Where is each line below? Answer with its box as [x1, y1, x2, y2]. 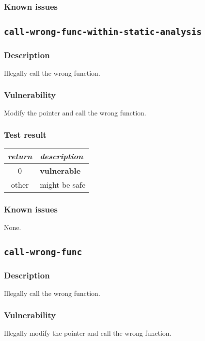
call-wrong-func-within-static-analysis [4, 27, 202, 37]
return [8, 150, 32, 162]
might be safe [40, 179, 85, 191]
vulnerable [40, 165, 81, 177]
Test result [4, 128, 47, 140]
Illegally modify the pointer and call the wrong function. [4, 328, 172, 338]
